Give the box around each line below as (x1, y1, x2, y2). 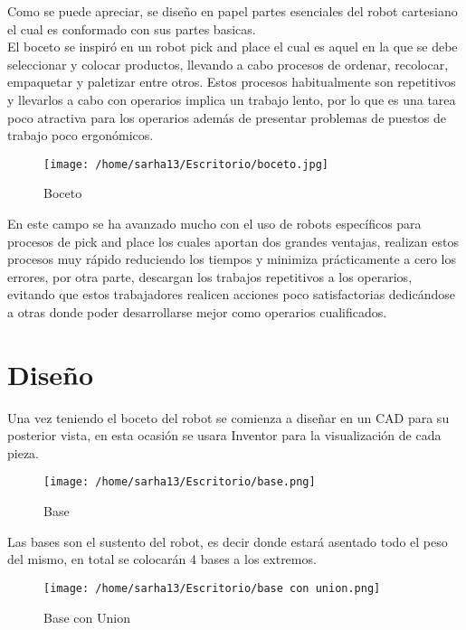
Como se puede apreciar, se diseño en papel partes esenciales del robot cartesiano (7, 2, 458, 20)
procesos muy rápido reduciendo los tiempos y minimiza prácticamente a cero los (7, 249, 456, 268)
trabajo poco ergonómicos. (7, 126, 154, 145)
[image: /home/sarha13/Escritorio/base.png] (43, 475, 316, 489)
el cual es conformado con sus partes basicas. (7, 19, 256, 38)
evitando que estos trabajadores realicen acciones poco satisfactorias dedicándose (7, 285, 456, 304)
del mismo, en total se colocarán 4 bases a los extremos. (7, 550, 317, 569)
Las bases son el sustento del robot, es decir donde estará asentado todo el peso (7, 531, 448, 550)
